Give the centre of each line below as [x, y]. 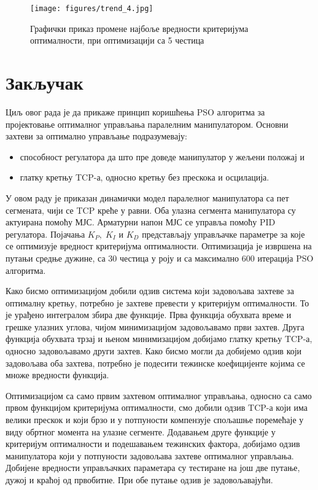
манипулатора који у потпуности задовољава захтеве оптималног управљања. [150, 455]
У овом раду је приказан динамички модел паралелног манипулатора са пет [147, 197]
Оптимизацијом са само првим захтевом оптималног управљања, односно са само [159, 395]
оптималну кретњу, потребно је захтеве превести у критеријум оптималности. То [157, 302]
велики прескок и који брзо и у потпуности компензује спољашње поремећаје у [155, 420]
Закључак [45, 83]
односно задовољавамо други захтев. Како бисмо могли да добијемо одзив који [154, 351]
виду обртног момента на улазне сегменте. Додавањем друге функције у [141, 431]
